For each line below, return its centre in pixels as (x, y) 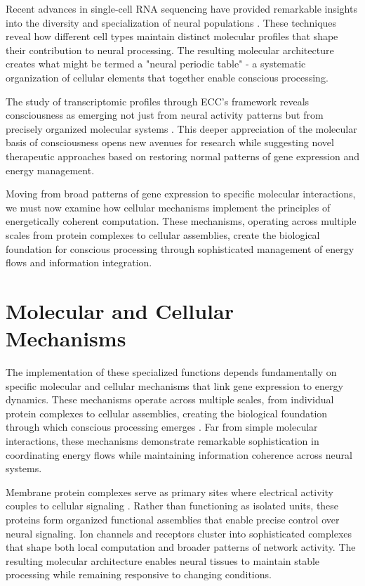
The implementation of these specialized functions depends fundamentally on (171, 372)
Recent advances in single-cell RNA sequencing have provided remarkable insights (181, 8)
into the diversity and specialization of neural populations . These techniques (171, 22)
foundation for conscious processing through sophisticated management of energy (180, 248)
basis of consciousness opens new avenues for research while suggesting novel (170, 142)
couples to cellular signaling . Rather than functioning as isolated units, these (172, 506)
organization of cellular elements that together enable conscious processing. (167, 77)
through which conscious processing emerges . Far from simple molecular (162, 427)
